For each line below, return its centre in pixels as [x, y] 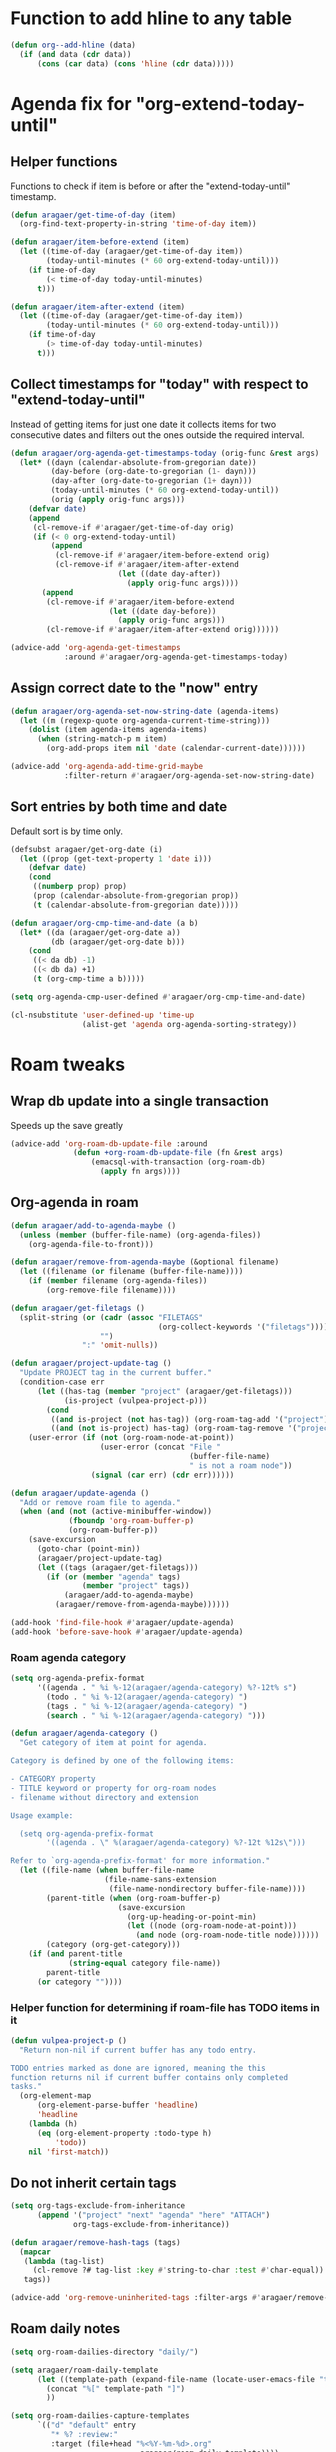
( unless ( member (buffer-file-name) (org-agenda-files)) [140, 1235]
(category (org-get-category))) [114, 1945]
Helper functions [64, 162]
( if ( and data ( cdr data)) [75, 54]
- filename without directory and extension [104, 1797]
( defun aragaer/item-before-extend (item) [100, 242]
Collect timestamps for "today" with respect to [159, 384]
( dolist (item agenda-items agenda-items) [118, 730]
